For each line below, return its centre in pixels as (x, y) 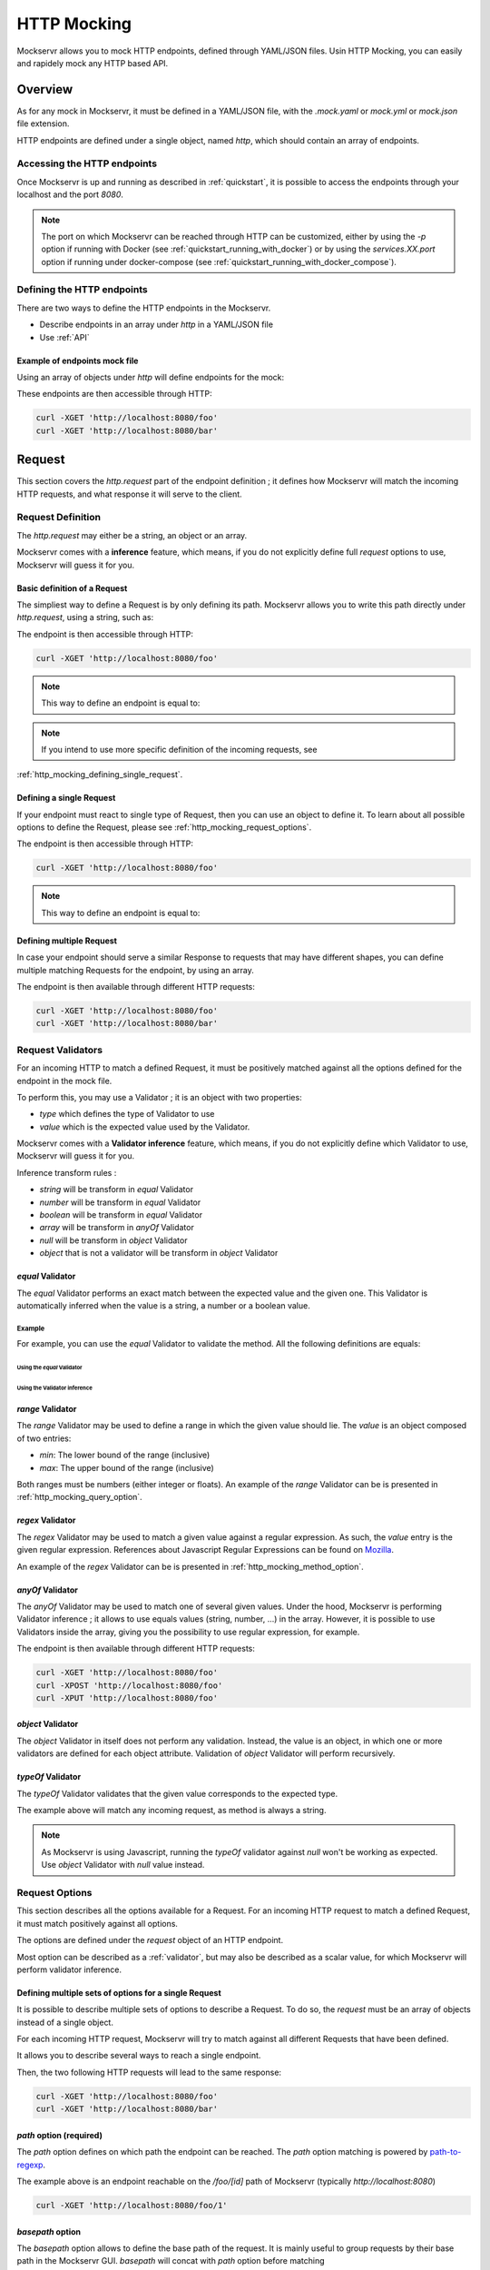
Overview (45, 89)
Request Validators (60, 1050)
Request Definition (59, 518)
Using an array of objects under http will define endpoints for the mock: (151, 378)
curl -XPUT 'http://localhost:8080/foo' (127, 1698)
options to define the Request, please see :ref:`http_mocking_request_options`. (164, 827)
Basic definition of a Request (72, 588)
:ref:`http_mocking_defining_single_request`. (100, 775)
